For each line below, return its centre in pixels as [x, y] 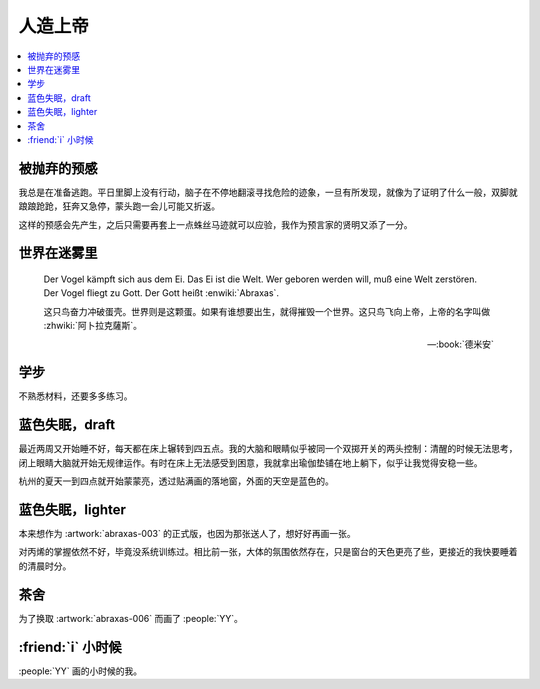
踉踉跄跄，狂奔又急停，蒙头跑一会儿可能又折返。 [119, 206]
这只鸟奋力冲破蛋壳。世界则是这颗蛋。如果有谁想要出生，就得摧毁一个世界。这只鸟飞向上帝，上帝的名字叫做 [266, 311]
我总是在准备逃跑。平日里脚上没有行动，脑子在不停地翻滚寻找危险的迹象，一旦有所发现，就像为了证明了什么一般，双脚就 [268, 192]
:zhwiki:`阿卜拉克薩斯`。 [93, 326]
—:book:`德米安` [460, 344]
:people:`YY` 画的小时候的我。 [80, 671]
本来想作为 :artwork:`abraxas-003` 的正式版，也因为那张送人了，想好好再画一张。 [187, 534]
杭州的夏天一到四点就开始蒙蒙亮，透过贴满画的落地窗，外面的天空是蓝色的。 [176, 481]
